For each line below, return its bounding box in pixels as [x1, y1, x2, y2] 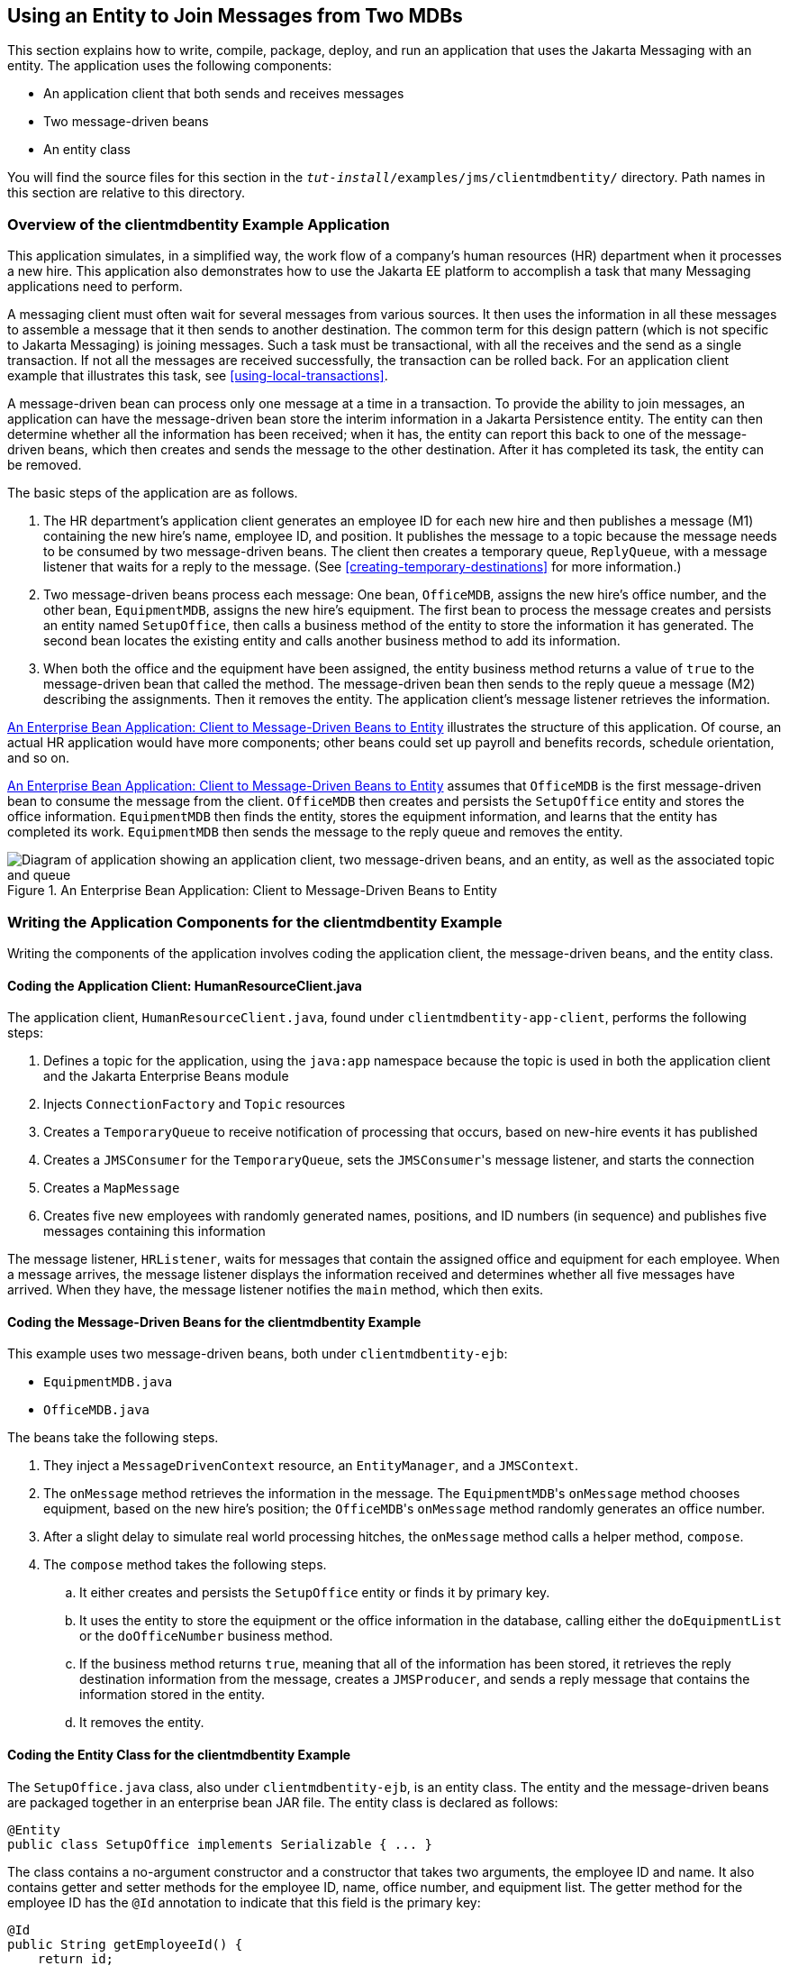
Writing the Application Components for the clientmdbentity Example [7, 912, 503, 931]
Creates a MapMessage [43, 1180, 180, 1196]
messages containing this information [43, 1223, 266, 1239]
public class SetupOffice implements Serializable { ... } [7, 1836, 433, 1852]
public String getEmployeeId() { [7, 1936, 243, 1952]
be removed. [7, 457, 82, 473]
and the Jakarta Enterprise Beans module [43, 1068, 289, 1084]
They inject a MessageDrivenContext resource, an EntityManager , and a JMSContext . [43, 1458, 578, 1474]
